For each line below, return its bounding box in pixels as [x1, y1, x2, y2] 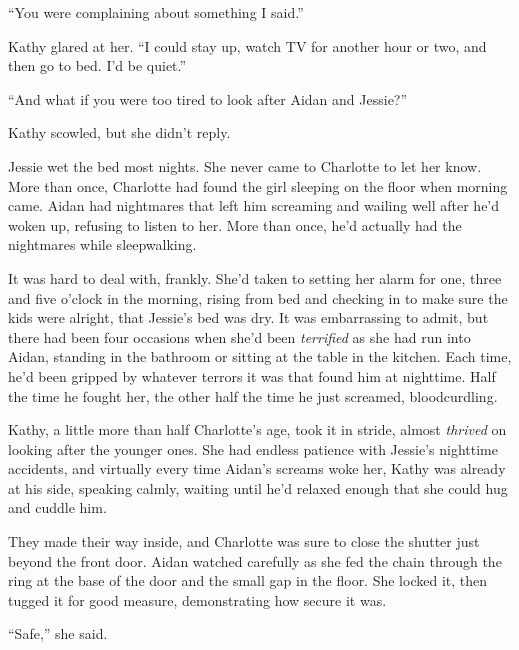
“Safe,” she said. [8, 623, 108, 644]
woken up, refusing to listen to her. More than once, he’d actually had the [8, 214, 462, 235]
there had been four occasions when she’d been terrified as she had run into [8, 326, 471, 347]
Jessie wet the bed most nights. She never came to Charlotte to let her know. [8, 155, 482, 176]
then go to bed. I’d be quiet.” [8, 55, 187, 76]
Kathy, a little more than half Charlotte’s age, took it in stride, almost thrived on [8, 419, 507, 440]
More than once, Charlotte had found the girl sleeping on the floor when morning [8, 175, 508, 196]
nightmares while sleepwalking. [8, 234, 197, 255]
